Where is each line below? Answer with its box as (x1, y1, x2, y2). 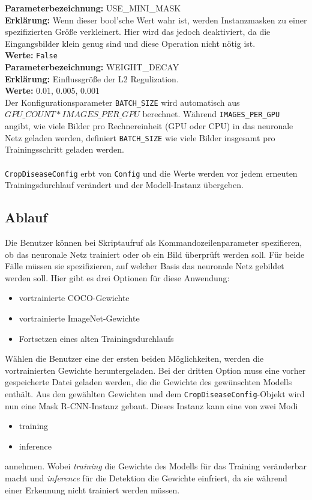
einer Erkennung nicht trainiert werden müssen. (5, 483, 180, 496)
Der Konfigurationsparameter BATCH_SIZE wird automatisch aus (5, 96, 240, 108)
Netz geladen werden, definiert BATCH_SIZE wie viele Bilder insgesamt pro (5, 131, 275, 144)
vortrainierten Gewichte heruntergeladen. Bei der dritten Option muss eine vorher (5, 364, 306, 376)
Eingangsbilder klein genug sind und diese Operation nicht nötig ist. (5, 37, 256, 49)
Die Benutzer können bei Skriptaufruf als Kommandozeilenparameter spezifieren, (5, 236, 302, 249)
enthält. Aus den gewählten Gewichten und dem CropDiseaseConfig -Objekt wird (5, 387, 305, 400)
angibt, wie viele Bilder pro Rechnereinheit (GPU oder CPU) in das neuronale (5, 120, 293, 132)
